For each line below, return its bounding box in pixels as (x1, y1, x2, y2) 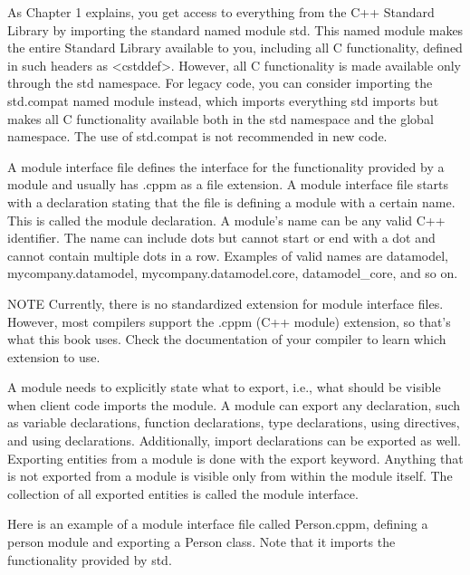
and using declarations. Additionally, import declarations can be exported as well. (7, 431, 462, 450)
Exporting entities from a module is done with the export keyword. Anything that (7, 448, 464, 467)
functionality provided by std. (7, 550, 172, 569)
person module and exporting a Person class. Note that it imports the (7, 532, 396, 551)
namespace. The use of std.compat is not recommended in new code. (7, 127, 388, 146)
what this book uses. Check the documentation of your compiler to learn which (7, 330, 446, 349)
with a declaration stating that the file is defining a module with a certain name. (7, 192, 456, 211)
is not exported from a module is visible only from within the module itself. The (7, 466, 453, 485)
